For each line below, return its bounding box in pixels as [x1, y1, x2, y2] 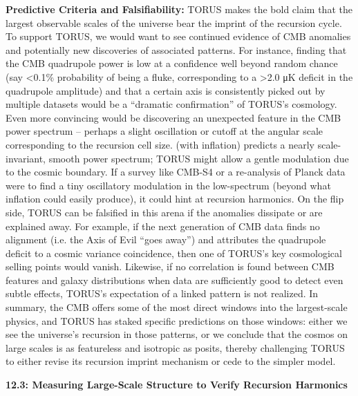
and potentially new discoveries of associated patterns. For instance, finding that [6, 42, 347, 57]
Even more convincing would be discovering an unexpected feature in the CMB [6, 110, 341, 124]
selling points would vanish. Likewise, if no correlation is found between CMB [6, 259, 335, 274]
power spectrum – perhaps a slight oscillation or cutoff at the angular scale [6, 124, 323, 138]
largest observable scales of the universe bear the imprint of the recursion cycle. [6, 15, 342, 30]
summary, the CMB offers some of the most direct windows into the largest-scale [6, 300, 348, 314]
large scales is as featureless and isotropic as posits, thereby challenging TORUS [6, 340, 345, 355]
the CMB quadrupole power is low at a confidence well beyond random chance [6, 56, 338, 70]
